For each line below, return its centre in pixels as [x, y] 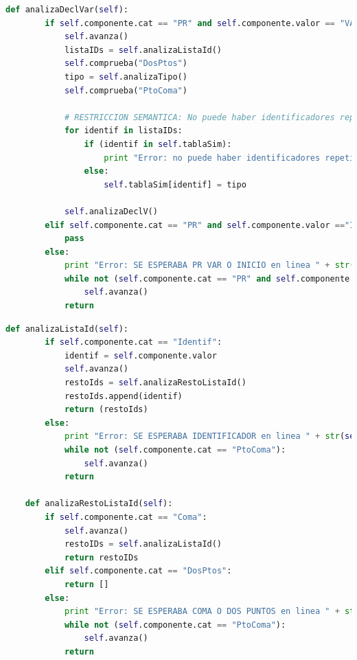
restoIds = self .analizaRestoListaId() [155, 383]
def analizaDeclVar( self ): [67, 10]
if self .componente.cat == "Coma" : [126, 517]
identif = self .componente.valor [140, 355]
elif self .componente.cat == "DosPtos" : [138, 571]
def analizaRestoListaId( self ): [99, 504]
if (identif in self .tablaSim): [158, 144]
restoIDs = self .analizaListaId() [143, 544]
